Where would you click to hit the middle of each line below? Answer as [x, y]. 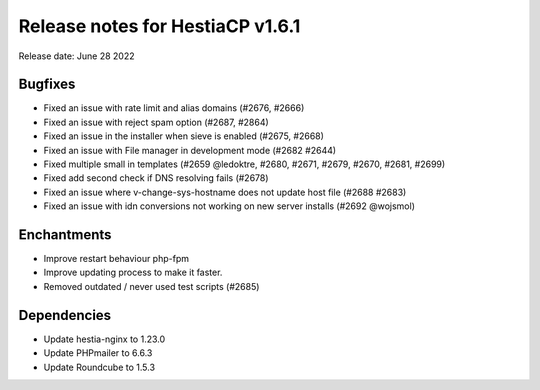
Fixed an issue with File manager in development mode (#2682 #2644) [190, 150]
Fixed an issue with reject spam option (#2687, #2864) [156, 122]
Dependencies [65, 315]
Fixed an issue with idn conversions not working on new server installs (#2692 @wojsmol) [229, 206]
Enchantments [65, 234]
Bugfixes [47, 84]
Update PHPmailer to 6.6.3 [98, 353]
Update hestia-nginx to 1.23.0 [104, 339]
